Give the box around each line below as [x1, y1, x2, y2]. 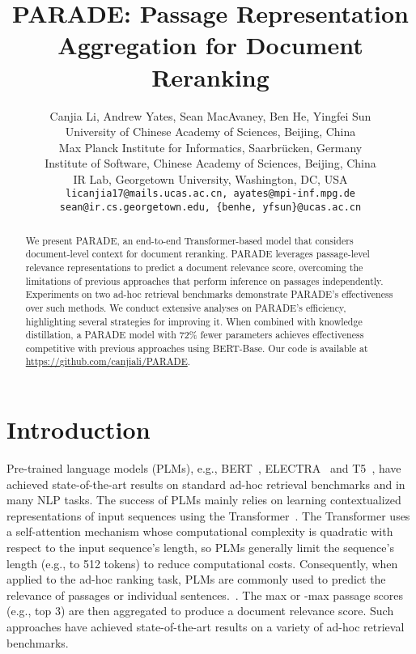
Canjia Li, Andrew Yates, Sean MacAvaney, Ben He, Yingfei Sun [49, 107, 371, 124]
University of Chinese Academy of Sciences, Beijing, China [65, 123, 356, 140]
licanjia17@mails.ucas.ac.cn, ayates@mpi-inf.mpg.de [66, 188, 355, 200]
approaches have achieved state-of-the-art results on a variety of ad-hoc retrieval [6, 618, 405, 635]
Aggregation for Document [57, 28, 363, 62]
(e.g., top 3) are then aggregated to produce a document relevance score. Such [6, 602, 394, 619]
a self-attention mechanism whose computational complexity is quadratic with [6, 523, 393, 540]
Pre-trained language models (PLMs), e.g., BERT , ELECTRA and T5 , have [6, 460, 401, 477]
